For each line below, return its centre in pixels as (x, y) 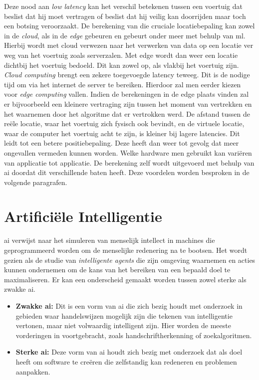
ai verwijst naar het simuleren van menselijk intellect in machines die (110, 240)
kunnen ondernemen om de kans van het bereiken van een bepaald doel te (117, 270)
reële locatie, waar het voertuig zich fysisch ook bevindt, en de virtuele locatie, (124, 123)
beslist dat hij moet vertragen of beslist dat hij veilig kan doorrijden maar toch (125, 16)
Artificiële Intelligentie (83, 216)
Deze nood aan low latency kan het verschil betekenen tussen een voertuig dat (123, 6)
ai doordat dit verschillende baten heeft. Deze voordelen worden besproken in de (127, 172)
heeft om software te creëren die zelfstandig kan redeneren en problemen (126, 361)
